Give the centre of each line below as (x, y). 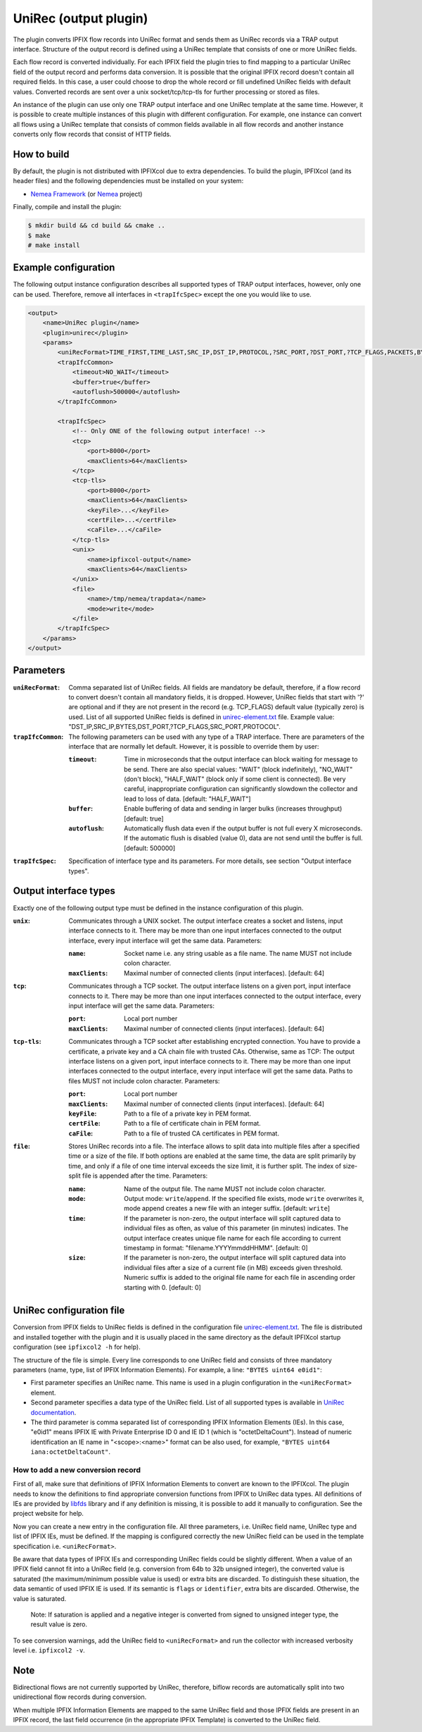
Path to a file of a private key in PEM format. (188, 1114)
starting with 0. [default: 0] (163, 1287)
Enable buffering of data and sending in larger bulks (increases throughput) (233, 809)
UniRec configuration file (69, 1310)
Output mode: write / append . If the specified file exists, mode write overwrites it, (244, 1199)
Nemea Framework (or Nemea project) (87, 194)
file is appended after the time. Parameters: (145, 1176)
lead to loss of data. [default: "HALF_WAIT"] (187, 799)
